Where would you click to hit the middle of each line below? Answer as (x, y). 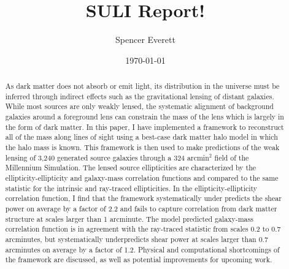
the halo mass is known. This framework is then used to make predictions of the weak (142, 147)
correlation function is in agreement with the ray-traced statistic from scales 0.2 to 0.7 (143, 229)
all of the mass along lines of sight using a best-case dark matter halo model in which (141, 137)
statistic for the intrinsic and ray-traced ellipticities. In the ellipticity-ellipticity (131, 188)
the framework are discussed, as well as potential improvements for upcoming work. (139, 260)
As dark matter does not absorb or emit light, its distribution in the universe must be (142, 86)
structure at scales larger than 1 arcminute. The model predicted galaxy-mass (129, 218)
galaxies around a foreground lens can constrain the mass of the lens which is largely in (144, 117)
